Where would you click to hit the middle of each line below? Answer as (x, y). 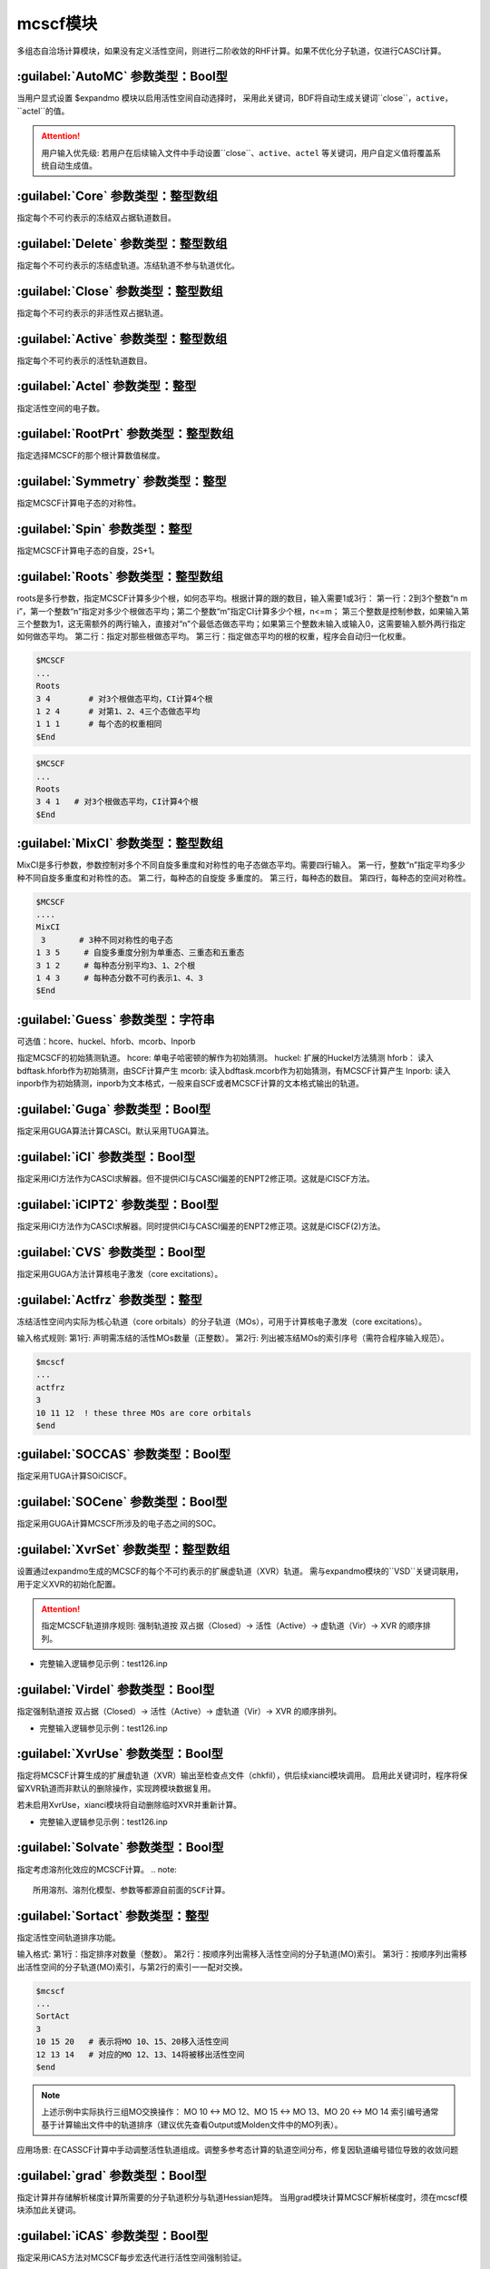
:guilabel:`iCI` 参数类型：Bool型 (106, 1157)
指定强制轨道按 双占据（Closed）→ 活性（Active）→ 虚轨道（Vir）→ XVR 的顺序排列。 (179, 1712)
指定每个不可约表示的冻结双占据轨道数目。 (96, 217)
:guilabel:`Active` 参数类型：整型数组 (122, 339)
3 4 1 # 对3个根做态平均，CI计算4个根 (117, 802)
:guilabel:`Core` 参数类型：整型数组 (117, 196)
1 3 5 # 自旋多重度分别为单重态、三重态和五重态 (140, 953)
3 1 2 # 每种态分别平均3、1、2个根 (116, 965)
